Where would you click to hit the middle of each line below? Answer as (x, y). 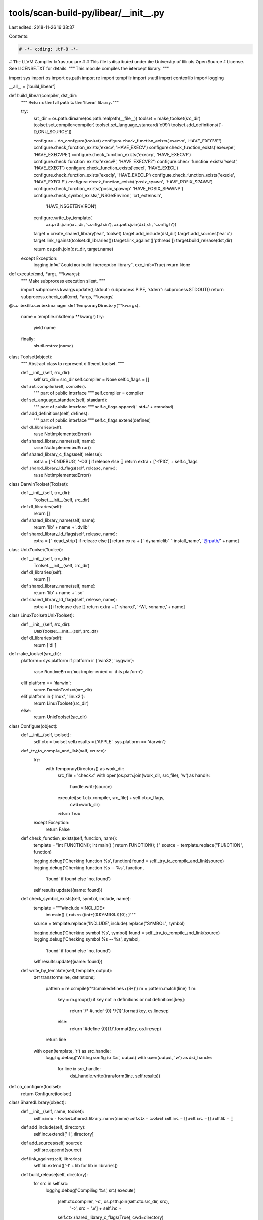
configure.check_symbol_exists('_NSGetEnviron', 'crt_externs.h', (98, 195)
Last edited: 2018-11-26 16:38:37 (42, 27)
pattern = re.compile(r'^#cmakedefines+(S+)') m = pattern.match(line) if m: (121, 989)
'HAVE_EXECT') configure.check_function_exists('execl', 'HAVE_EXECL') (106, 168)
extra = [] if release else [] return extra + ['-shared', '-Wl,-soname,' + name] (109, 606)
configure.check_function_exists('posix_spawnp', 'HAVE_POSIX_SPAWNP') (108, 188)
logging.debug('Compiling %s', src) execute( (90, 1190)
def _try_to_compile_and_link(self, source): (64, 751)
